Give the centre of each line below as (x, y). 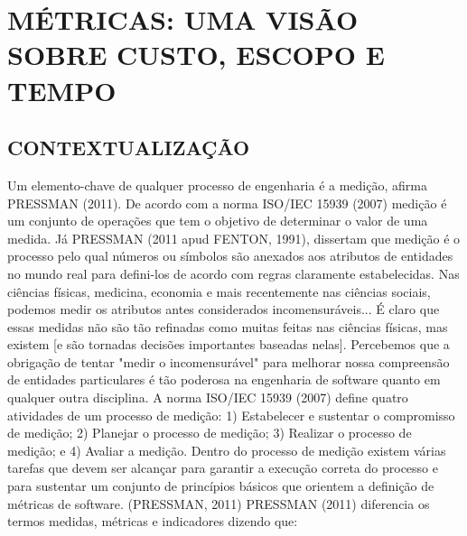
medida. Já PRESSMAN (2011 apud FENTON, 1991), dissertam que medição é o (234, 238)
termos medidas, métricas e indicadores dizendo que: (153, 521)
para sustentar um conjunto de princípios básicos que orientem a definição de (221, 486)
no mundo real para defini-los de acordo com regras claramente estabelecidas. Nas (233, 273)
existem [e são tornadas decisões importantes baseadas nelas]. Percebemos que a (229, 344)
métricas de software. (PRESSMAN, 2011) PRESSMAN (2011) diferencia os (219, 503)
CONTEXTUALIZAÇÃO (129, 148)
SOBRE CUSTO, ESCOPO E (196, 55)
